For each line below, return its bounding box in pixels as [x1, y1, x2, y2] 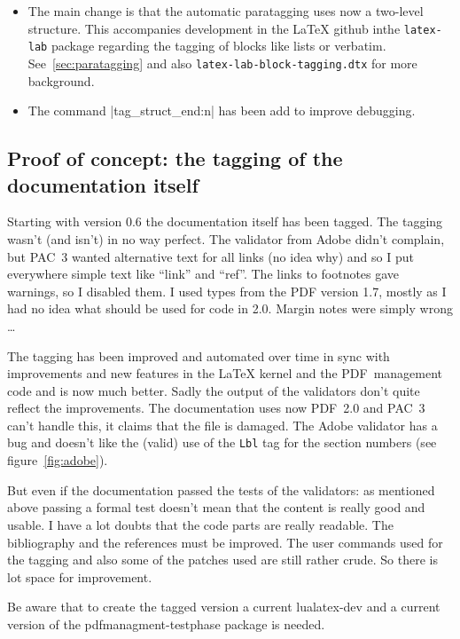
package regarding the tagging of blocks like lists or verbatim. [51, 36, 386, 55]
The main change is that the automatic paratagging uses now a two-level [27, 2, 424, 20]
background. [27, 71, 95, 90]
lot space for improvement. [7, 567, 152, 586]
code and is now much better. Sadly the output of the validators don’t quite [7, 381, 420, 399]
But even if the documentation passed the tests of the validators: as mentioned [7, 480, 435, 499]
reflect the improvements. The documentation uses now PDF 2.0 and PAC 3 [7, 398, 425, 417]
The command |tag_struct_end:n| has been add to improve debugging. [27, 101, 416, 120]
